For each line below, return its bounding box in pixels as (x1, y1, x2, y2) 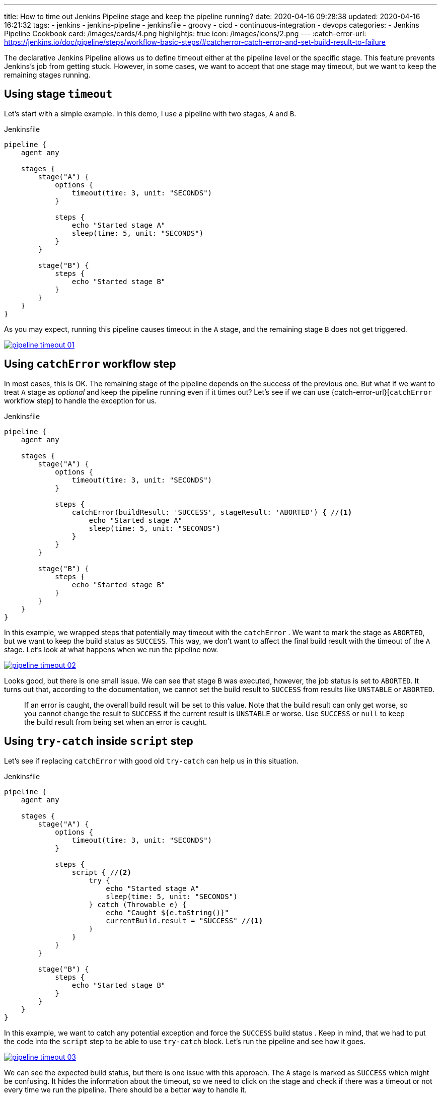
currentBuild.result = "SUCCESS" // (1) (106, 916, 263, 925)
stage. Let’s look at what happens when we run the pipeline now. (4, 645, 218, 654)
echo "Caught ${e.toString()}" (106, 908, 229, 917)
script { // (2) (71, 868, 131, 876)
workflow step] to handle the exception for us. (4, 396, 157, 405)
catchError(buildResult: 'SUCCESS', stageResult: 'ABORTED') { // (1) (71, 508, 352, 516)
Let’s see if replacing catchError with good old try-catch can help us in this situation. (4, 756, 299, 765)
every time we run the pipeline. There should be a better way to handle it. (4, 1085, 247, 1094)
